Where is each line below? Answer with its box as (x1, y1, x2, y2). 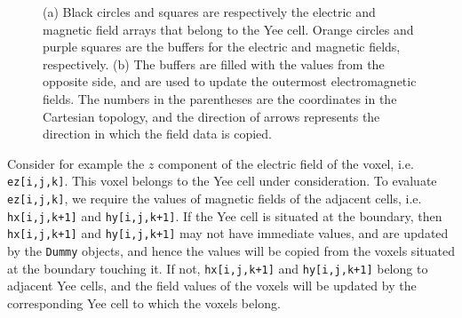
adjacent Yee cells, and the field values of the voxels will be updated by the (7, 276, 417, 295)
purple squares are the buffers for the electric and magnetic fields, (43, 37, 401, 56)
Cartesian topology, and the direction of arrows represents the (43, 107, 380, 125)
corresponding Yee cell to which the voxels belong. (7, 293, 281, 312)
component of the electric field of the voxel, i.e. (158, 154, 414, 172)
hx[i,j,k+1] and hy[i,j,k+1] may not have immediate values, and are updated (7, 224, 449, 242)
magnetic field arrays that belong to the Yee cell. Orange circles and (43, 20, 414, 38)
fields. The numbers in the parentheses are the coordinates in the (43, 89, 397, 107)
